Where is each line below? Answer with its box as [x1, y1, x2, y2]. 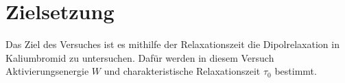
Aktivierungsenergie [5, 64, 89, 78]
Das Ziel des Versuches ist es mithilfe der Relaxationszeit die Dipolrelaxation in [5, 37, 340, 51]
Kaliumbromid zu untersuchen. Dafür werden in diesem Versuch [5, 50, 274, 64]
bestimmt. [274, 64, 317, 78]
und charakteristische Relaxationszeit [104, 64, 261, 78]
